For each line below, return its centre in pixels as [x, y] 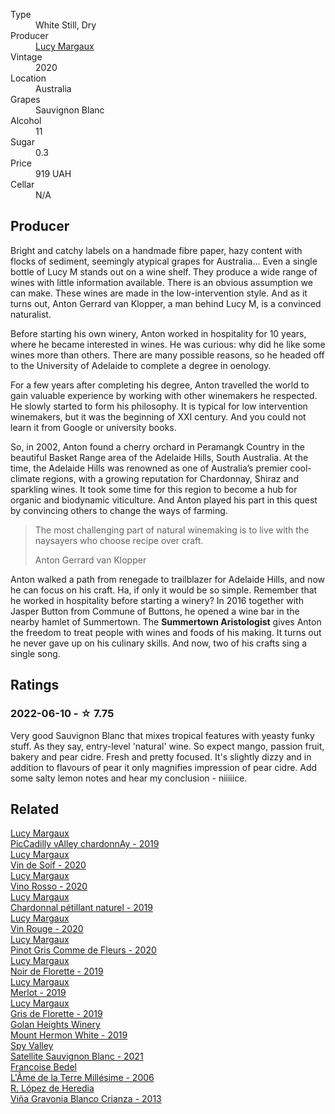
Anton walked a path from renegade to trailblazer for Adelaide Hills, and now [167, 579]
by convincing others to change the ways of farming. [119, 510]
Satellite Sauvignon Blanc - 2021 [77, 1056]
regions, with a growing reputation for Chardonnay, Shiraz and [170, 478]
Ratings [35, 685]
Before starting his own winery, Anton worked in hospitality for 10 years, [158, 333]
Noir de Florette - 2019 [57, 971]
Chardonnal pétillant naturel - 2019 [81, 908]
